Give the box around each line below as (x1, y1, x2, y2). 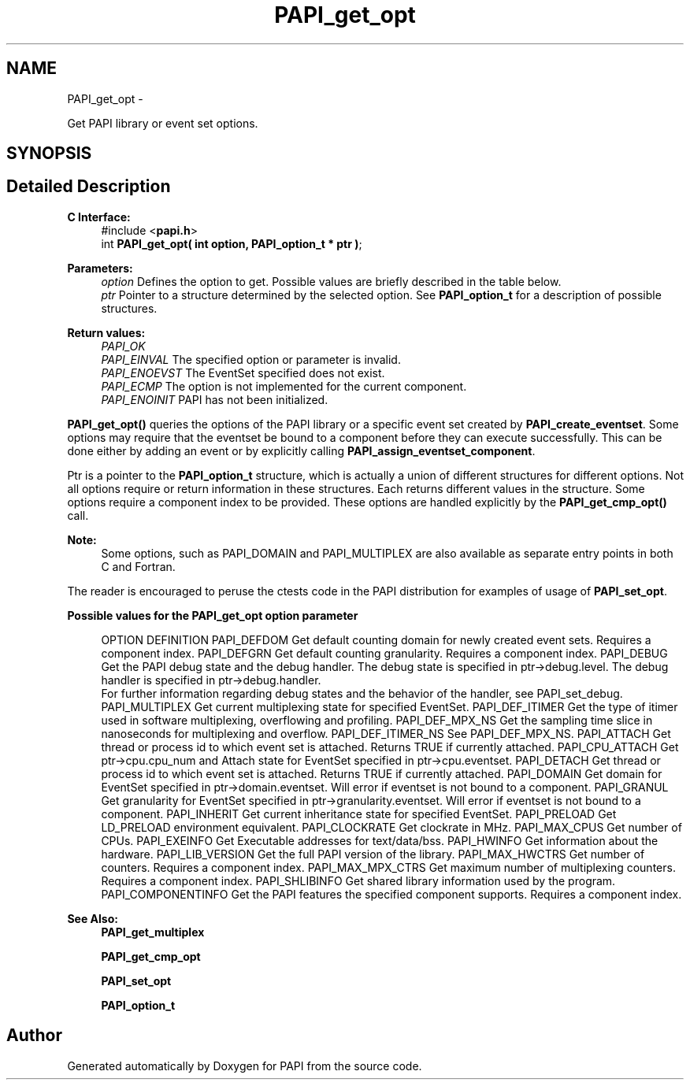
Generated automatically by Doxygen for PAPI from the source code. (67, 1058, 422, 1073)
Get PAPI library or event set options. (67, 116, 258, 130)
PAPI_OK (101, 339, 146, 353)
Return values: (67, 325, 146, 339)
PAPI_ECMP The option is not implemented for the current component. (101, 379, 467, 393)
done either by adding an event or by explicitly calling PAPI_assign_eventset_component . (67, 443, 536, 458)
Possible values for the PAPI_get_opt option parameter (67, 608, 358, 622)
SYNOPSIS (6, 143, 92, 164)
